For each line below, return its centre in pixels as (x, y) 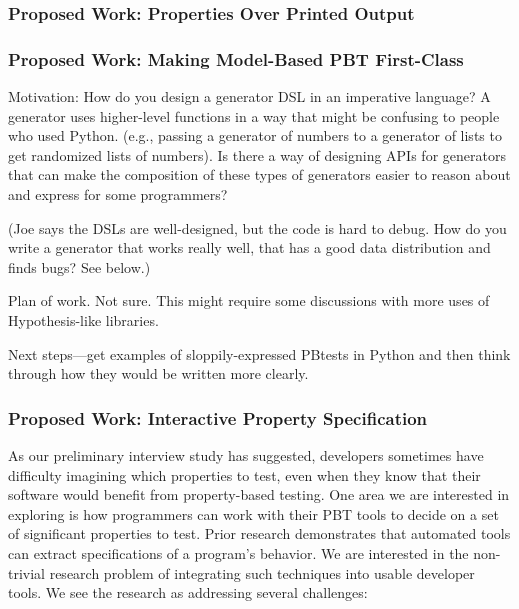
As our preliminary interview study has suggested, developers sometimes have (246, 455)
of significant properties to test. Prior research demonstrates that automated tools (259, 533)
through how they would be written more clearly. (158, 373)
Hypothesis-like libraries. (83, 320)
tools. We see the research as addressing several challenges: (188, 592)
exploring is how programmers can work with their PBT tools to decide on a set (253, 513)
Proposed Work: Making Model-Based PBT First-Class (236, 58)
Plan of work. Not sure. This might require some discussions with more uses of (249, 300)
